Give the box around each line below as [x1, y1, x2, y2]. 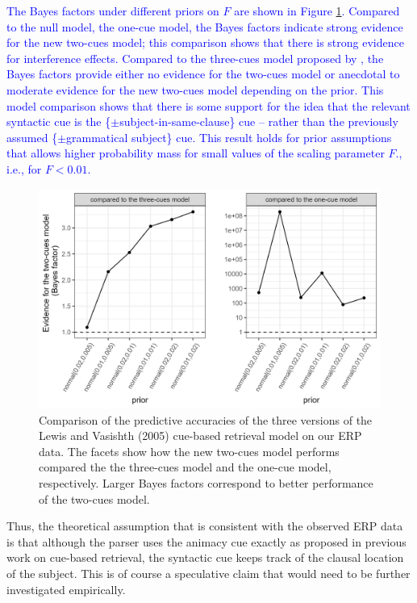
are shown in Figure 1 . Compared [234, 2, 400, 19]
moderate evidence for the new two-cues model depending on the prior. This [6, 81, 384, 98]
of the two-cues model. [39, 490, 150, 507]
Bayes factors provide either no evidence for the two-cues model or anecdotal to [6, 65, 400, 82]
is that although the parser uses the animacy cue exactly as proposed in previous [6, 533, 407, 550]
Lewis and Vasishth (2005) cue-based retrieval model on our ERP [39, 427, 362, 444]
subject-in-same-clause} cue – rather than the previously [119, 113, 398, 130]
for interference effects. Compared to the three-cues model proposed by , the [6, 49, 384, 66]
